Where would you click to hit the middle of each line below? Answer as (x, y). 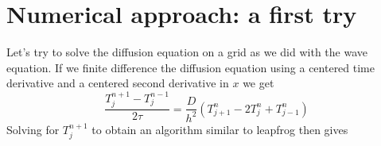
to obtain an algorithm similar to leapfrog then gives (220, 129)
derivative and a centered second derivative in (118, 83)
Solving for (33, 129)
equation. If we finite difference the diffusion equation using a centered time (190, 67)
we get (259, 83)
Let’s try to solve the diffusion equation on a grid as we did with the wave (187, 52)
